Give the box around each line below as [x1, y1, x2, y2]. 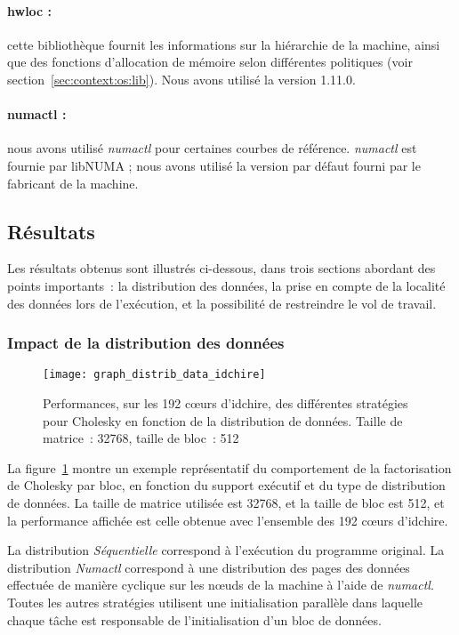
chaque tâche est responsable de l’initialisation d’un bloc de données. [7, 610, 382, 629]
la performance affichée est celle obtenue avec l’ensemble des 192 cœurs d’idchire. [7, 510, 448, 529]
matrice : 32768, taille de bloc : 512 [43, 429, 239, 447]
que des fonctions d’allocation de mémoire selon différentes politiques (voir [7, 52, 413, 71]
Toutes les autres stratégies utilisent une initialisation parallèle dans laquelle [7, 592, 423, 611]
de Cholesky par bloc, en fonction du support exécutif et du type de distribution [7, 476, 446, 494]
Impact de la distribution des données [7, 332, 285, 354]
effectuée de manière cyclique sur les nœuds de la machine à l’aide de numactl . [7, 575, 434, 594]
